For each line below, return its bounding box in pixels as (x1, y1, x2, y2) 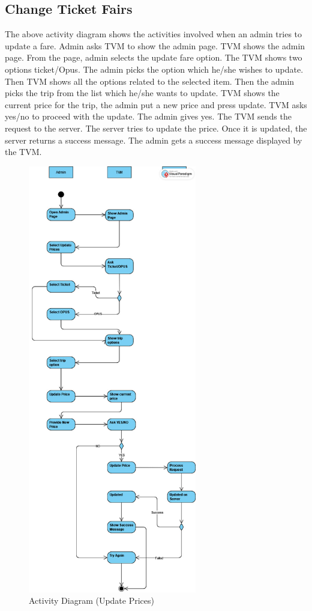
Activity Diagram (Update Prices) (29, 594, 154, 607)
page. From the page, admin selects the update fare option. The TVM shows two (5, 51, 302, 64)
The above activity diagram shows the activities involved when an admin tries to (5, 28, 302, 40)
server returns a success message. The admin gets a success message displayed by (5, 133, 302, 146)
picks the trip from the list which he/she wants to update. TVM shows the (5, 87, 280, 99)
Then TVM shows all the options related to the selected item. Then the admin (5, 74, 295, 87)
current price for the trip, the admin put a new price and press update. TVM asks (5, 98, 307, 111)
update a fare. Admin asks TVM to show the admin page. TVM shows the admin (5, 39, 305, 52)
